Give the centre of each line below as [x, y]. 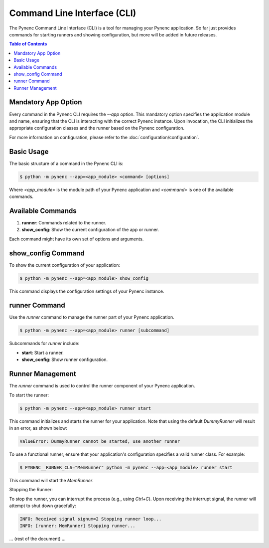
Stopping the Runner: [31, 490]
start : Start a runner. [43, 353]
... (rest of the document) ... [37, 539]
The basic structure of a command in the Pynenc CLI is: [66, 163]
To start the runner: [29, 395]
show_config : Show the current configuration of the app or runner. [90, 230]
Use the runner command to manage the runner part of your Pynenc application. [92, 317]
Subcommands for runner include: [44, 344]
